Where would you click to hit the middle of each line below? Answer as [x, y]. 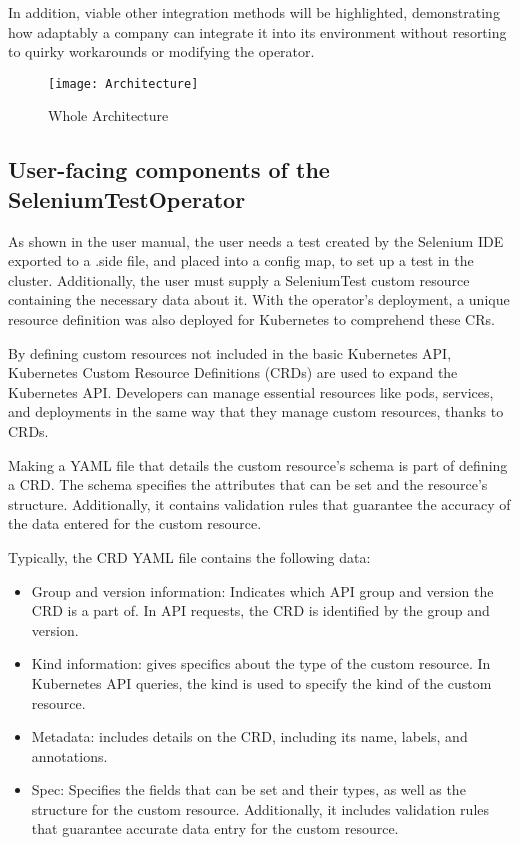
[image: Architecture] [123, 83]
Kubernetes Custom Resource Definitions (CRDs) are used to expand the [233, 372]
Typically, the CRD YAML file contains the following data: [189, 556]
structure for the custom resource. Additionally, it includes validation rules [260, 808]
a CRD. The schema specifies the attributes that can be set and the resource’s [248, 484]
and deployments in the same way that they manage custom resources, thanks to [256, 411]
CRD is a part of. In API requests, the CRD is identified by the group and [260, 610]
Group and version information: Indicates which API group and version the [262, 590]
